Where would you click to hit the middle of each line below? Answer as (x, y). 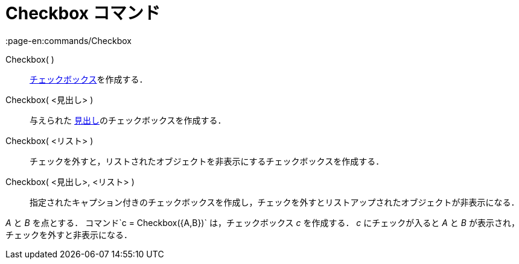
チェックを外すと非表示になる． (69, 234)
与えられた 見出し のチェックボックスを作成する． (128, 120)
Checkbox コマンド (83, 13)
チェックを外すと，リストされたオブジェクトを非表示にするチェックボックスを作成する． (207, 161)
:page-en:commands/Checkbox (68, 40)
